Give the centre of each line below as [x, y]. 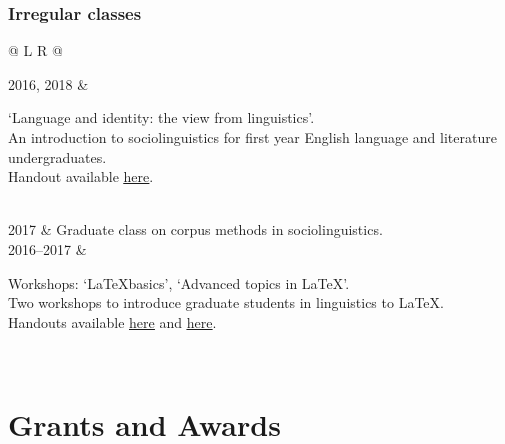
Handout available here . [81, 176]
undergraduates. [57, 156]
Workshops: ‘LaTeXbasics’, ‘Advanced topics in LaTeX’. [179, 282]
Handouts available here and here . [112, 321]
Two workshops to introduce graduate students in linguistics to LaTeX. [226, 302]
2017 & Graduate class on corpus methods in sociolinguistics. [195, 229]
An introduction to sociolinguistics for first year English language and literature [252, 137]
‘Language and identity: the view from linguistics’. [161, 117]
